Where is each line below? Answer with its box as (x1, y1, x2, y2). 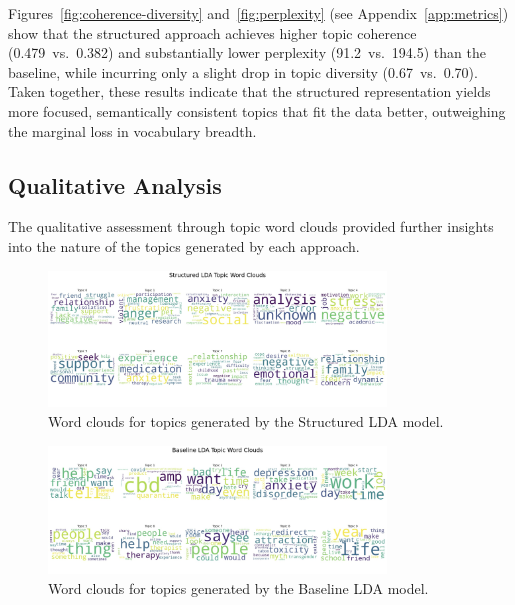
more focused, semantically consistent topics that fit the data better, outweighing (8, 100, 506, 121)
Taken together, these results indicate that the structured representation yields (8, 81, 491, 102)
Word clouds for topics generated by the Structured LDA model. (48, 410, 444, 431)
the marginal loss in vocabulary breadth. (8, 120, 257, 141)
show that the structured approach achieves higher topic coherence (8, 22, 417, 43)
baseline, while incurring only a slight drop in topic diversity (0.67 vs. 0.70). (8, 61, 478, 82)
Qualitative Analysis (8, 169, 222, 200)
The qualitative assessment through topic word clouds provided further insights (8, 216, 494, 237)
